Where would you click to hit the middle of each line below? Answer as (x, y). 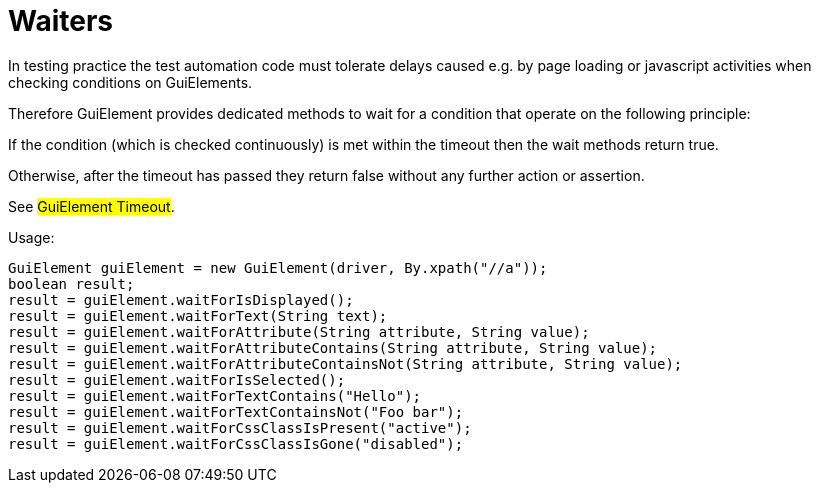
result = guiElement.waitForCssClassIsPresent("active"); (240, 427)
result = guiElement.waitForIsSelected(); (177, 379)
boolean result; (71, 283)
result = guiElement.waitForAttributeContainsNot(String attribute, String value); (345, 363)
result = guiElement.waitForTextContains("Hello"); (215, 395)
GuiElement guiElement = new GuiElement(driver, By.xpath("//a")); (278, 267)
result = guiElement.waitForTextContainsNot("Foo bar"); (236, 411)
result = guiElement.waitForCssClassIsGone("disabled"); (236, 443)
